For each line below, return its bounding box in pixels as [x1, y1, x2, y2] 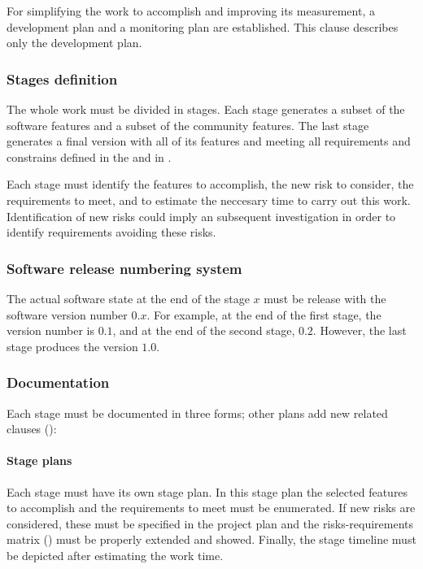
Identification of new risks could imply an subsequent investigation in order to [7, 207, 396, 224]
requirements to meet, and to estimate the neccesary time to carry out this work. [7, 191, 411, 208]
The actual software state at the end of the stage [7, 289, 250, 306]
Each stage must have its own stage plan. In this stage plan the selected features [7, 483, 408, 500]
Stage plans [7, 452, 72, 469]
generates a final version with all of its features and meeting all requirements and [7, 132, 411, 150]
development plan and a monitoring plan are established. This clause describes [7, 18, 399, 35]
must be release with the [264, 289, 386, 306]
